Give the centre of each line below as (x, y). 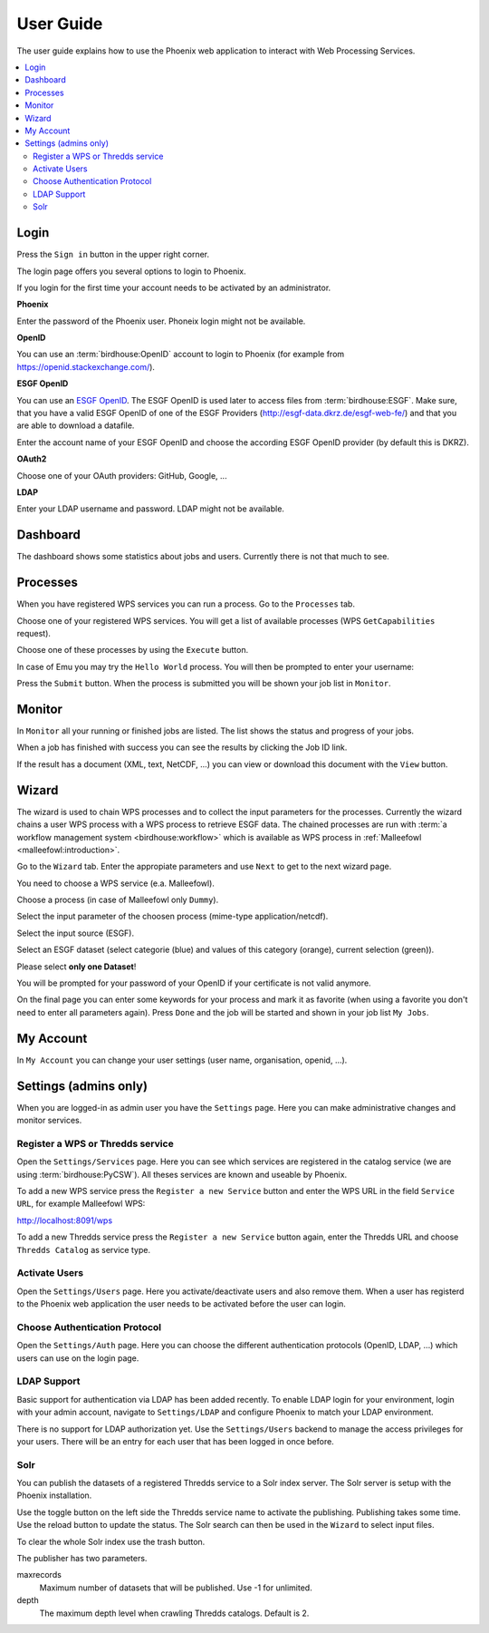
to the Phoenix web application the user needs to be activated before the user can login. (181, 1304)
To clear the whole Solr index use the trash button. (111, 1541)
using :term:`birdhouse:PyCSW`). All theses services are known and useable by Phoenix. (182, 1174)
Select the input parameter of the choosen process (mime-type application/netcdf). (173, 917)
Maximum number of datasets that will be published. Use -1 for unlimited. (176, 1588)
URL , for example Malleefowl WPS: (81, 1204)
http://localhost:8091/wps (65, 1220)
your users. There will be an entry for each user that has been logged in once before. (175, 1441)
